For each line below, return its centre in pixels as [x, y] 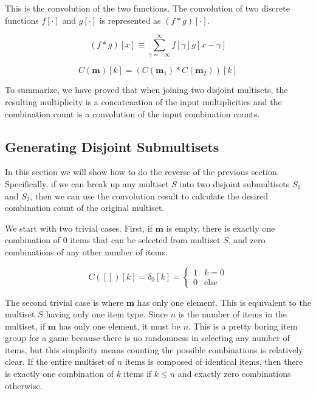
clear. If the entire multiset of [60, 361]
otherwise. [24, 385]
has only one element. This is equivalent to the [224, 302]
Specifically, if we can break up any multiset [87, 183]
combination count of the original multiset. [85, 208]
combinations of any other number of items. [86, 251]
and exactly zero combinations [234, 374]
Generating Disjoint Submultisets [112, 146]
